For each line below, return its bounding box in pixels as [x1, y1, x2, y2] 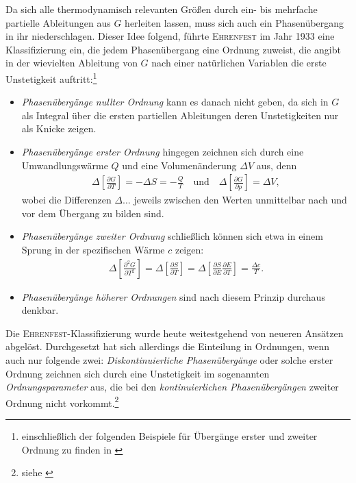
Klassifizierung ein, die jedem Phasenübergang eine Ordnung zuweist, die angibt [5, 42, 341, 56]
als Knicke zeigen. [21, 121, 97, 136]
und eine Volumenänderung [122, 158, 237, 172]
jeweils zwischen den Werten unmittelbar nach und [133, 193, 347, 207]
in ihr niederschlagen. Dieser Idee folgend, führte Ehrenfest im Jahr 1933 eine [5, 29, 335, 43]
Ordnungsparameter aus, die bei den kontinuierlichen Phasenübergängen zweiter [5, 380, 339, 394]
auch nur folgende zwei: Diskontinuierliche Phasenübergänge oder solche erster [5, 353, 333, 367]
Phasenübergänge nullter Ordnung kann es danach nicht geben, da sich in [21, 95, 329, 109]
